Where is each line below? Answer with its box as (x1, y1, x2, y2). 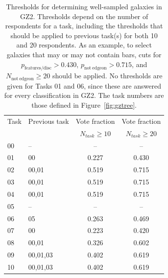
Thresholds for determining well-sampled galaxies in (6, 1, 162, 11)
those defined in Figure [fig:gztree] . (31, 100, 137, 110)
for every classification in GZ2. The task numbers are (4, 90, 164, 100)
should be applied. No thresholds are (52, 70, 163, 81)
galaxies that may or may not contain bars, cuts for (6, 49, 162, 59)
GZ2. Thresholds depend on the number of (20, 11, 148, 21)
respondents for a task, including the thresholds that (5, 21, 163, 31)
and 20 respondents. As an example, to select (16, 40, 152, 50)
